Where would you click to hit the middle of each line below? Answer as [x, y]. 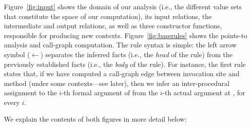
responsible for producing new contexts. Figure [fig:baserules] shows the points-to [126, 35]
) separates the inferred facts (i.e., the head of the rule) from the [137, 54]
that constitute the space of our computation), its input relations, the [108, 16]
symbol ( [17, 54]
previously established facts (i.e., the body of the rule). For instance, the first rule [125, 64]
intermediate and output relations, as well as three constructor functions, [113, 26]
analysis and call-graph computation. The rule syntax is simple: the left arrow [120, 45]
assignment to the [30, 93]
